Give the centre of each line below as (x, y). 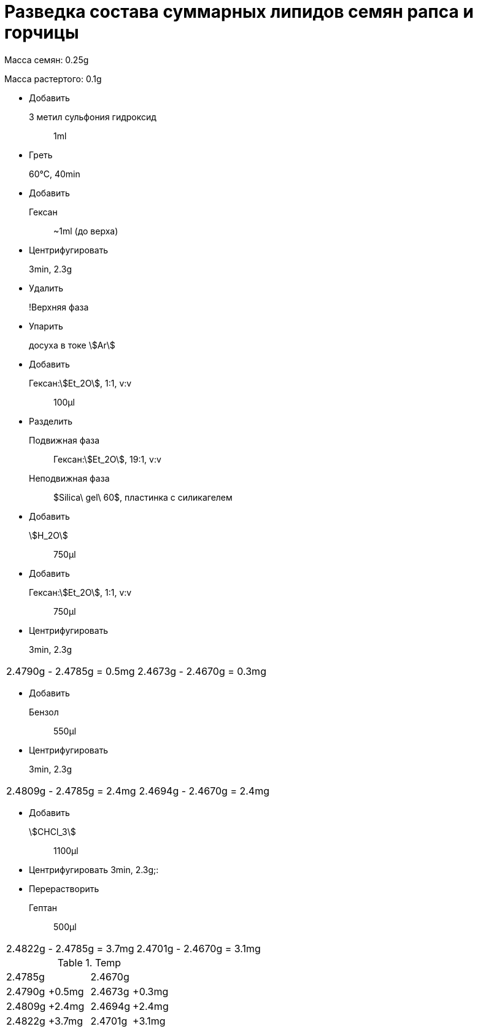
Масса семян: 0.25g (47, 60)
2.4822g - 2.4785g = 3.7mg (70, 948)
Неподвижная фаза (69, 478)
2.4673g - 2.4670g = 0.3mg (202, 671)
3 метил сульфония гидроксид (93, 117)
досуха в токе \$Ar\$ (72, 345)
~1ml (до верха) (86, 231)
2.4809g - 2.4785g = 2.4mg (71, 791)
